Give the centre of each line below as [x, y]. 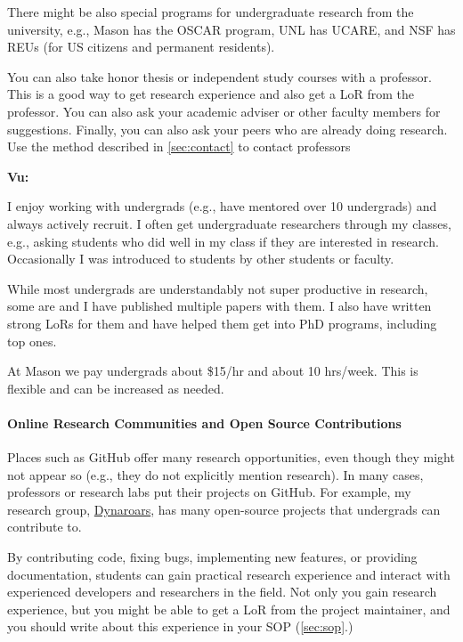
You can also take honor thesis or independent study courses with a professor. [219, 76]
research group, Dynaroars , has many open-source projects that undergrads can [224, 509]
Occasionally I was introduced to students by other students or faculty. [201, 259]
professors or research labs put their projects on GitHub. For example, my [209, 492]
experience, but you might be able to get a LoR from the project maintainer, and [229, 609]
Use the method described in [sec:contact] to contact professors [179, 146]
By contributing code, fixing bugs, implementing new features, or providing [212, 557]
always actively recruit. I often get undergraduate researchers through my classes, [229, 223]
